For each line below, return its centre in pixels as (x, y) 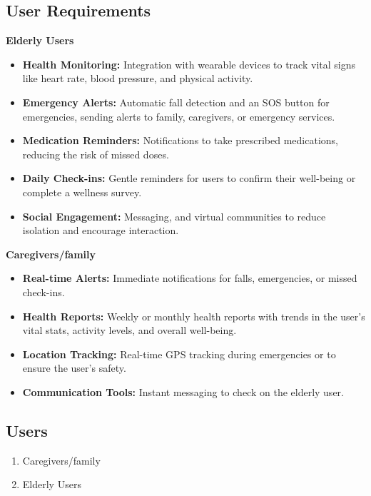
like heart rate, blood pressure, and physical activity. (138, 78)
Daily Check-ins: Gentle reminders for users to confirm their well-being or (189, 178)
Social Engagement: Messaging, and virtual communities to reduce (174, 216)
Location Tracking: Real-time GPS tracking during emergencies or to (179, 354)
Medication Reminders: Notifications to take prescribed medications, (180, 140)
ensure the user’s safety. (74, 368)
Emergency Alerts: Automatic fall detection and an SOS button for (176, 102)
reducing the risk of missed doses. (96, 154)
